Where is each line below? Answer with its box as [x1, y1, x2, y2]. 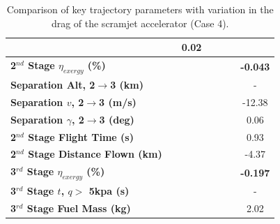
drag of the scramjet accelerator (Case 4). [51, 15, 229, 30]
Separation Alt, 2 [10, 77, 95, 92]
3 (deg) [99, 112, 134, 126]
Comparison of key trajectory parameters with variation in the [6, 2, 274, 16]
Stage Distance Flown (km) [28, 147, 162, 161]
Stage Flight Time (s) [28, 129, 134, 144]
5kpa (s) [88, 184, 130, 198]
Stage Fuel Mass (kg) [26, 201, 131, 216]
